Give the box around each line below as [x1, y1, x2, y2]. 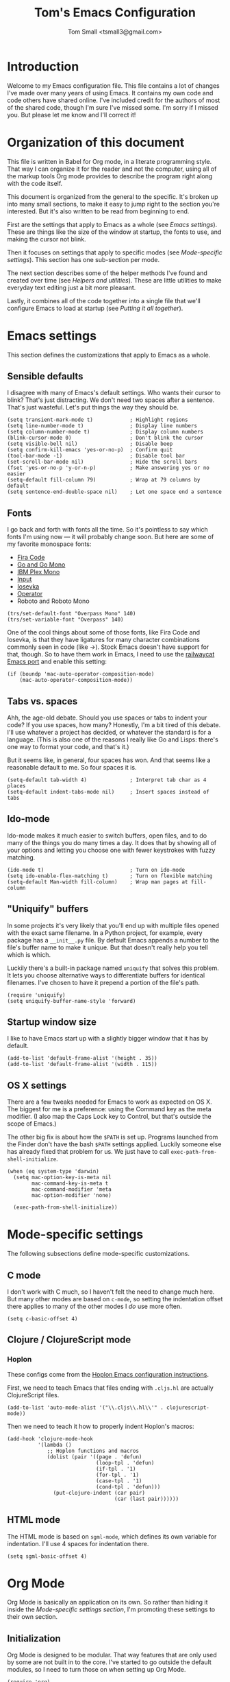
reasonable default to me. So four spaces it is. [7, 763, 137, 771]
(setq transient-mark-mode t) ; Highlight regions [7, 416, 188, 423]
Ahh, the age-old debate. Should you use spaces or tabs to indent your [7, 713, 207, 722]
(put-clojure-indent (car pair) [53, 1489, 146, 1496]
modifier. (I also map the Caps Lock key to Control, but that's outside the [7, 1113, 212, 1121]
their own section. [7, 1613, 58, 1621]
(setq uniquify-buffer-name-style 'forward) [7, 997, 136, 1004]
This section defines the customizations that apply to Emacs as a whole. [7, 351, 211, 359]
